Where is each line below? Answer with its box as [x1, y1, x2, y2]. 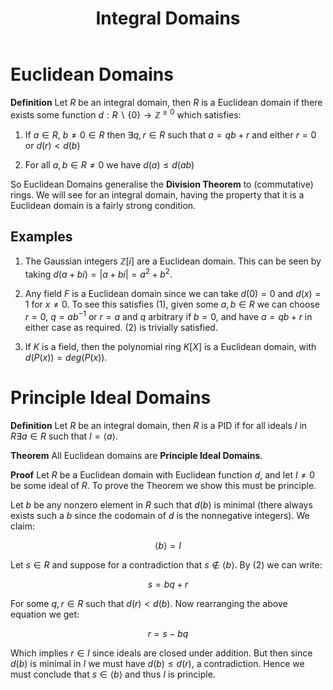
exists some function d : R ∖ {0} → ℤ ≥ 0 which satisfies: [10, 107, 242, 121]
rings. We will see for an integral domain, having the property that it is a [10, 188, 305, 201]
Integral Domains [95, 7, 241, 30]
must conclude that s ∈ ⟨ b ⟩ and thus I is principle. [10, 668, 216, 680]
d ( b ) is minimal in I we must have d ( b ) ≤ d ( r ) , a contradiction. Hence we [10, 657, 305, 669]
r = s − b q [147, 627, 189, 639]
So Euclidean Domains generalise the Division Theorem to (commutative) [10, 178, 314, 190]
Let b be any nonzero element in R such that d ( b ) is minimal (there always [10, 498, 313, 511]
